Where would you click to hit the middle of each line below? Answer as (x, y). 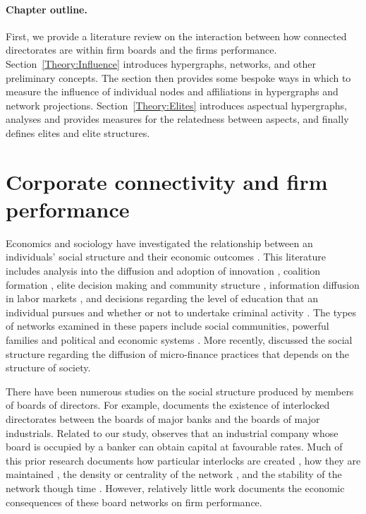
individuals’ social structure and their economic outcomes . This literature (166, 257)
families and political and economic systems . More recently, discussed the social (179, 340)
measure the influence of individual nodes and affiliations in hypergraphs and (172, 91)
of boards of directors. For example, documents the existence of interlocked (168, 405)
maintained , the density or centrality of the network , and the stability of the (174, 474)
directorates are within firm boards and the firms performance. (141, 50)
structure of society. (48, 367)
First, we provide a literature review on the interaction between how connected (176, 36)
